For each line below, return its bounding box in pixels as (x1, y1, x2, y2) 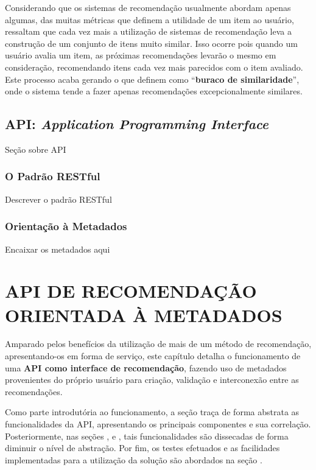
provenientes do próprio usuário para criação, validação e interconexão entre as (5, 373, 299, 386)
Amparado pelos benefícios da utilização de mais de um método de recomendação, (5, 337, 312, 350)
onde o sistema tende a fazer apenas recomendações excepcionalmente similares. (5, 85, 303, 97)
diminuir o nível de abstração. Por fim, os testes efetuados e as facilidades (5, 441, 280, 454)
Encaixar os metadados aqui (5, 242, 110, 255)
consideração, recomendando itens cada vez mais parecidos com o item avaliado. (5, 60, 303, 73)
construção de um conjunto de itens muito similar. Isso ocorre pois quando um (5, 37, 298, 49)
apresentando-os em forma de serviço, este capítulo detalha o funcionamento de (5, 349, 301, 362)
